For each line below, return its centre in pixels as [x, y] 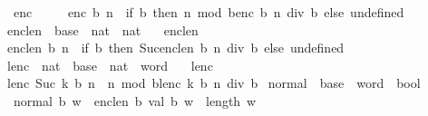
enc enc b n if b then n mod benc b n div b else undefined [209, 12]
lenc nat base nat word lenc [110, 65]
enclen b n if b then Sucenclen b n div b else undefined [175, 48]
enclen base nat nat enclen [102, 29]
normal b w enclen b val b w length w [135, 100]
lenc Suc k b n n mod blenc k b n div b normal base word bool [214, 83]
